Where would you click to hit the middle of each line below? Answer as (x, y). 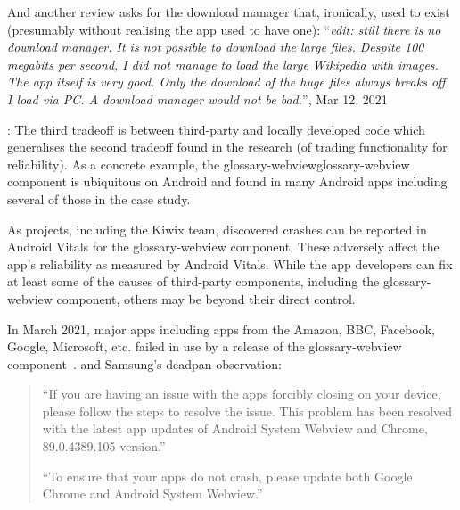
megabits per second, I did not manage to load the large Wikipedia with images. (223, 64)
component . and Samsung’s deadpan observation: (144, 363)
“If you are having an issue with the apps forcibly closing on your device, (242, 394)
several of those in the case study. (99, 198)
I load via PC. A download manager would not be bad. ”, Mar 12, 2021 (197, 99)
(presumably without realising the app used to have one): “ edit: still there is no (224, 29)
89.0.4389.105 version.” (104, 446)
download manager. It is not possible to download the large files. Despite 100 (216, 47)
